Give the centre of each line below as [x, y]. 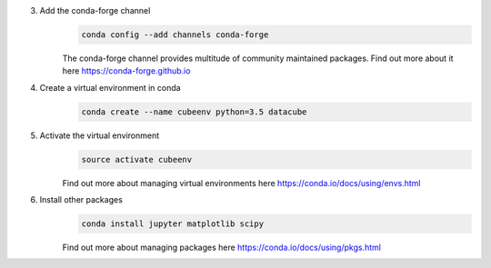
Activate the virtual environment [100, 135]
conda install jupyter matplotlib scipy [172, 224]
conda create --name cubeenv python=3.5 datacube [194, 112]
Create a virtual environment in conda [110, 87]
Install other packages [81, 200]
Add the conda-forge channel [95, 10]
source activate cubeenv [137, 159]
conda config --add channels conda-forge [175, 35]
